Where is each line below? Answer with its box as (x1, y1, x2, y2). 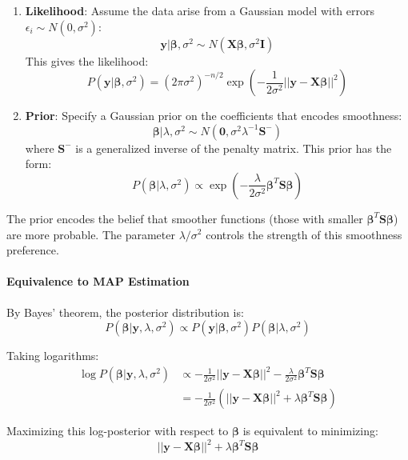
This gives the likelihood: (25, 52, 149, 69)
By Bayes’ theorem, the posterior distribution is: (6, 303, 244, 320)
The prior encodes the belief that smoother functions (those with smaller (6, 210, 363, 226)
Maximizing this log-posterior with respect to (6, 422, 229, 439)
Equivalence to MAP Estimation (6, 273, 190, 290)
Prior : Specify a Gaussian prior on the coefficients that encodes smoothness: (25, 107, 402, 124)
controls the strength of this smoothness (206, 226, 402, 242)
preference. (6, 242, 59, 258)
